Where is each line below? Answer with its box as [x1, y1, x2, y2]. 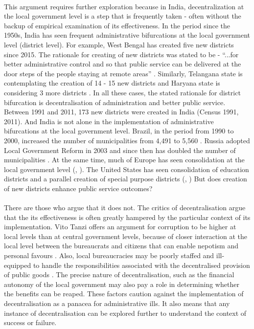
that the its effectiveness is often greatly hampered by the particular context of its [4, 212, 251, 222]
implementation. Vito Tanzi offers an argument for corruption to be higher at [4, 221, 236, 232]
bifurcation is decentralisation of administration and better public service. [4, 97, 226, 107]
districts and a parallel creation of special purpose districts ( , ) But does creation [4, 174, 247, 184]
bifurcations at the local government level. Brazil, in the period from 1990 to [4, 126, 234, 136]
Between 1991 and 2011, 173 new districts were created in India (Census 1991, [4, 107, 239, 117]
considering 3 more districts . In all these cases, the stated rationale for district [4, 87, 241, 97]
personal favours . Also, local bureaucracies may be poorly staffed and [4, 250, 214, 261]
